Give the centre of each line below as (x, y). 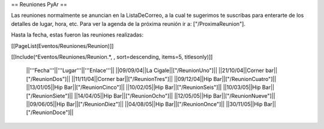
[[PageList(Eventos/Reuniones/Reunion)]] (62, 46)
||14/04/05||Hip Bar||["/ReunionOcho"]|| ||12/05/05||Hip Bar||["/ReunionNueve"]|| (175, 95)
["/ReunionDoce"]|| (50, 112)
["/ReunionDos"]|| (48, 79)
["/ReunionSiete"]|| (49, 95)
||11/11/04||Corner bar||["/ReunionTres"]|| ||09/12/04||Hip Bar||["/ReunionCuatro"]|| (174, 79)
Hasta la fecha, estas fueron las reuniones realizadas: (77, 35)
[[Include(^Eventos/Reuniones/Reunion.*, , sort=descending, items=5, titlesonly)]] (112, 56)
